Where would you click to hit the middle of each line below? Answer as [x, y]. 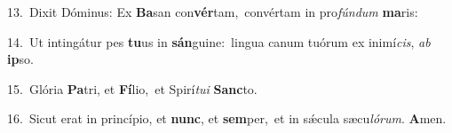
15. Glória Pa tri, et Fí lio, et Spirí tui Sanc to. [132, 88]
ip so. [20, 59]
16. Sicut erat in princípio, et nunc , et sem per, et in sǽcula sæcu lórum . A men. [227, 118]
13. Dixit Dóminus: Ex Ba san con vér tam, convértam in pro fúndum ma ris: [213, 12]
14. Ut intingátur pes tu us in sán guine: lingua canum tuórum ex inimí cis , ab [219, 41]
